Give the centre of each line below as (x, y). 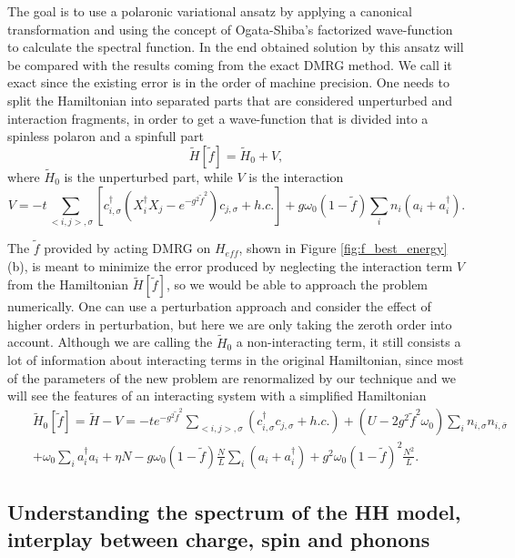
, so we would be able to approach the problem (297, 284)
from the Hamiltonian (68, 284)
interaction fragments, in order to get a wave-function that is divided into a (218, 118)
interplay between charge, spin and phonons (219, 538)
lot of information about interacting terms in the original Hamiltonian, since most (236, 360)
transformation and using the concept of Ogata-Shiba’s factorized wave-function (230, 29)
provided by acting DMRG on (127, 248)
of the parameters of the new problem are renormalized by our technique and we (232, 377)
